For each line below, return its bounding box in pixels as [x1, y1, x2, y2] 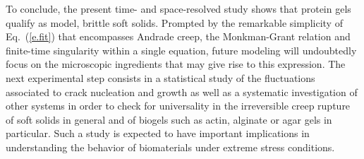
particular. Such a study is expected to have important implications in [6, 126, 310, 141]
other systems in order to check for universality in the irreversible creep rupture [6, 98, 351, 113]
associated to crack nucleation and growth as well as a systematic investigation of [6, 84, 358, 99]
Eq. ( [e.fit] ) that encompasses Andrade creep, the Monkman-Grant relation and [6, 29, 351, 44]
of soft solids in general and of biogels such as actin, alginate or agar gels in [6, 112, 332, 126]
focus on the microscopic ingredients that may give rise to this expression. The [6, 57, 346, 71]
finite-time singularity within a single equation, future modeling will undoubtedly [6, 42, 357, 57]
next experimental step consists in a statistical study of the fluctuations [6, 70, 315, 85]
